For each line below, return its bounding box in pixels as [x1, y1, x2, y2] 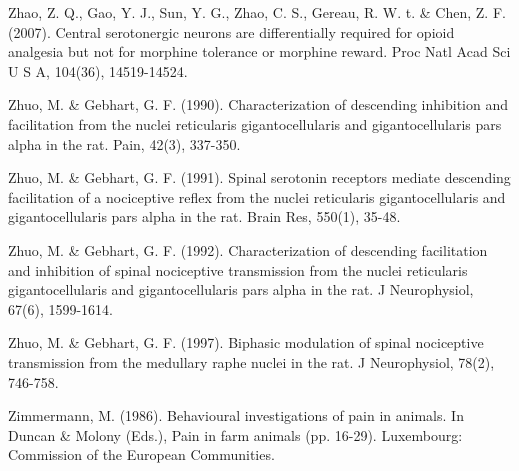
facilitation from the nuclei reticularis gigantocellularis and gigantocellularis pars [8, 113, 502, 134]
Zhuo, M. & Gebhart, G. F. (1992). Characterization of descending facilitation [8, 239, 488, 260]
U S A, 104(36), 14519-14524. [8, 60, 188, 81]
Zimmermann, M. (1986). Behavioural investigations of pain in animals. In [8, 405, 464, 426]
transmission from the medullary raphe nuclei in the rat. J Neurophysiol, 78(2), [8, 351, 495, 372]
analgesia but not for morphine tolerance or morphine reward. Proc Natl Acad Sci [8, 41, 511, 62]
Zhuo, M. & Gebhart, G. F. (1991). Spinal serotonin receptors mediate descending [8, 167, 511, 188]
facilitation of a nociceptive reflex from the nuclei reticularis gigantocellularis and [8, 186, 506, 207]
